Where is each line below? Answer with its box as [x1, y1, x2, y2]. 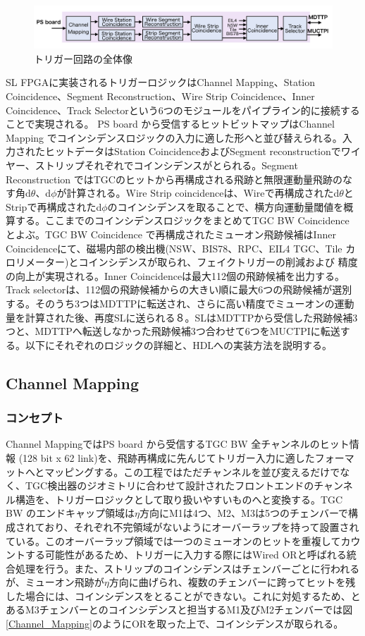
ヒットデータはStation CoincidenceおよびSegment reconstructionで [44, 144, 341, 159]
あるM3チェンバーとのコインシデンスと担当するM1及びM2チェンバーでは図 [6, 602, 353, 617]
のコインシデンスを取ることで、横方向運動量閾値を [107, 199, 344, 214]
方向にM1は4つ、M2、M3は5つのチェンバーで [139, 506, 349, 520]
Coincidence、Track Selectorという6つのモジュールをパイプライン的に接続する [6, 102, 360, 117]
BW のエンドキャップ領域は [6, 506, 135, 520]
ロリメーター [6, 255, 65, 269]
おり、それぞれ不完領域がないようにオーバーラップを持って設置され [44, 519, 359, 534]
